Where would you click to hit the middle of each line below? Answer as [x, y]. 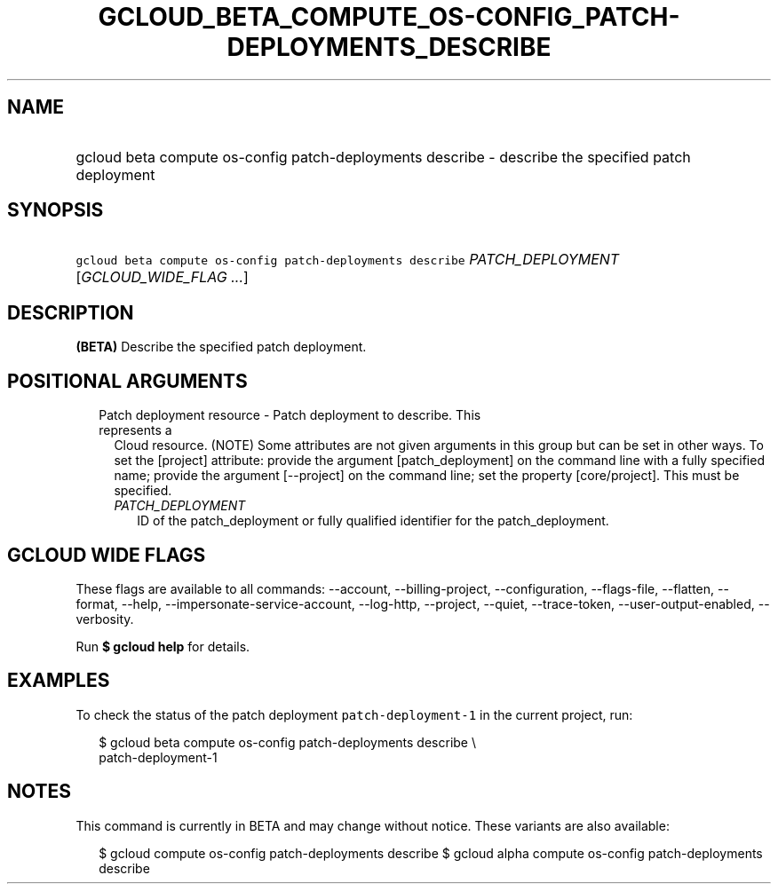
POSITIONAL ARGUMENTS [127, 381]
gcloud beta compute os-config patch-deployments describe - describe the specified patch [383, 157]
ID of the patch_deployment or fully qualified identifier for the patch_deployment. [373, 521]
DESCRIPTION [71, 312]
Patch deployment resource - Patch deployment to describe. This [290, 415]
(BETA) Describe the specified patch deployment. [221, 347]
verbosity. [105, 619]
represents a [135, 430]
